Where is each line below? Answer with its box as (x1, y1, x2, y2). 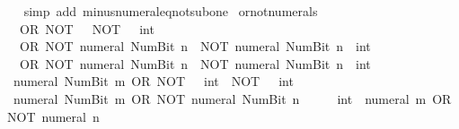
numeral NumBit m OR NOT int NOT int (13, 72, 294, 90)
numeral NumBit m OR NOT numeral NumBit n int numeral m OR (13, 89, 452, 107)
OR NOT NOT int (19, 19, 154, 38)
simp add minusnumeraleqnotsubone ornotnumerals (23, 2, 318, 20)
